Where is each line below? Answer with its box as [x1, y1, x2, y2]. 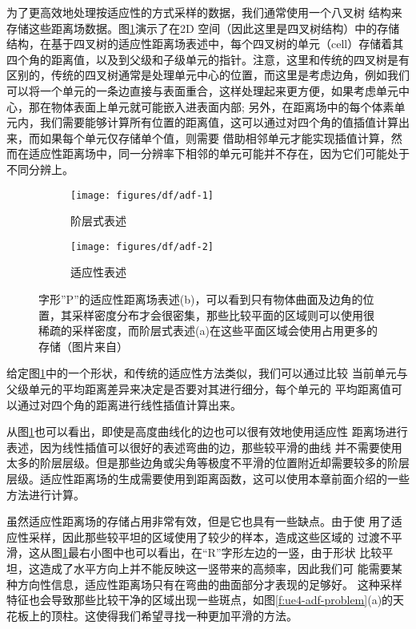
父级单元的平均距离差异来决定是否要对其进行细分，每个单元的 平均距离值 [6, 381, 391, 397]
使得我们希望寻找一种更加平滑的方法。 [95, 607, 298, 623]
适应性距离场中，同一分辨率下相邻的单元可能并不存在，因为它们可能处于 [28, 145, 410, 162]
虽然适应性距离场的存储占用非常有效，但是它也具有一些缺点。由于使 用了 [6, 513, 391, 530]
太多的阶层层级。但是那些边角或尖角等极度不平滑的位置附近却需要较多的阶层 [6, 454, 410, 471]
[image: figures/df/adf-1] [70, 189, 214, 201]
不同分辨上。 [6, 160, 74, 177]
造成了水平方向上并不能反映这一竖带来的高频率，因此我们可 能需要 [39, 559, 391, 576]
